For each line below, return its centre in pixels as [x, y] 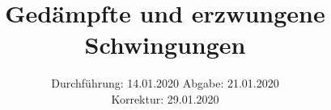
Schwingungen [165, 45]
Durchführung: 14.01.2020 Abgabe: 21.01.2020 [165, 83]
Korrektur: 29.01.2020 [165, 98]
